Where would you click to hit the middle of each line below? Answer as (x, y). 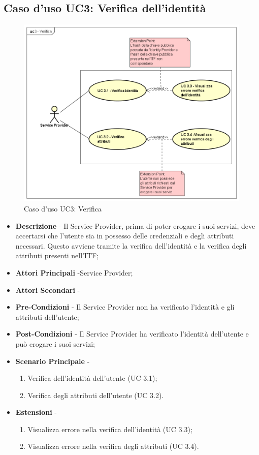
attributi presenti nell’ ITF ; (57, 255)
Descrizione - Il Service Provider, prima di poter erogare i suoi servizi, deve (135, 225)
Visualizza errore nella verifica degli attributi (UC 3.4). (113, 446)
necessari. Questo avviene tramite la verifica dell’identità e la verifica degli (131, 245)
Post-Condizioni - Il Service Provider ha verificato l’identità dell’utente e (132, 334)
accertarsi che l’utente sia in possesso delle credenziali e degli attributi (125, 236)
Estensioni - (36, 412)
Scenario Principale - (53, 361)
